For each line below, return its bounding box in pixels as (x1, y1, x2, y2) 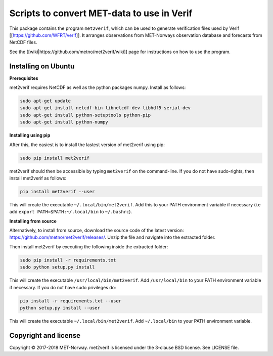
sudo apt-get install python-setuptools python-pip (20, 112, 151, 118)
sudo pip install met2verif (20, 155, 89, 161)
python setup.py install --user (20, 305, 101, 310)
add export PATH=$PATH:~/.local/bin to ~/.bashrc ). (9, 209, 132, 215)
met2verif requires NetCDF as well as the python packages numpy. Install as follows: (9, 84, 186, 91)
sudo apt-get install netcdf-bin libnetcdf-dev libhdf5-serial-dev (20, 105, 191, 111)
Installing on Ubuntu (9, 62, 75, 70)
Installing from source (9, 218, 57, 224)
